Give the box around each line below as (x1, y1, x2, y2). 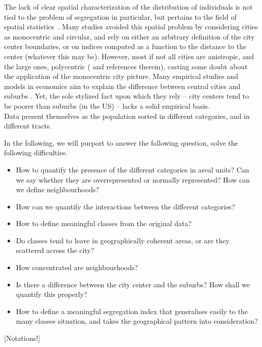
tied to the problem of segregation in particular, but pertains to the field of (4, 11, 237, 22)
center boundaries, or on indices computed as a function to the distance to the (4, 41, 246, 52)
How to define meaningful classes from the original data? (16, 218, 192, 229)
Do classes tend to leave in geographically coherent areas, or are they (16, 235, 230, 245)
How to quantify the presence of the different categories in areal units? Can (16, 164, 249, 175)
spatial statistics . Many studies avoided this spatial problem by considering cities (4, 21, 258, 32)
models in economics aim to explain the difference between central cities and (4, 80, 241, 91)
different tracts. (4, 120, 52, 131)
